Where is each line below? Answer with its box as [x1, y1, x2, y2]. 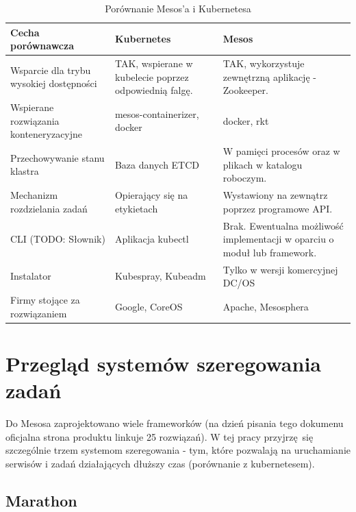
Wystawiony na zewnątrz [222, 188, 328, 202]
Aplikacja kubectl [114, 232, 189, 246]
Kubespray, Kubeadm [114, 269, 206, 283]
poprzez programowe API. [222, 201, 333, 215]
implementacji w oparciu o [222, 232, 334, 246]
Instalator [10, 269, 51, 283]
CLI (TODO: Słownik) [10, 232, 105, 246]
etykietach [114, 201, 158, 215]
